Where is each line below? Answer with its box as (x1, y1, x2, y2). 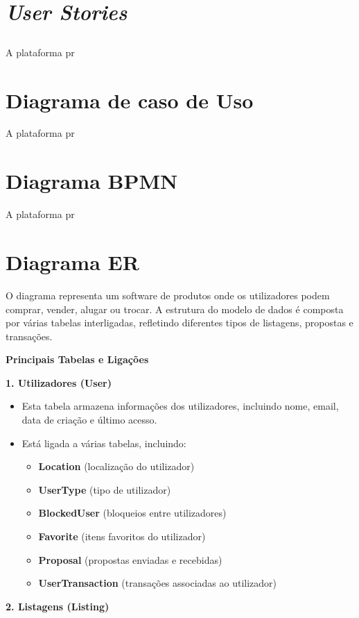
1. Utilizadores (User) (6, 375, 112, 390)
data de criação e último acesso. (21, 412, 157, 427)
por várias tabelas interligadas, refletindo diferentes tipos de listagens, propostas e (6, 315, 353, 330)
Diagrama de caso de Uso (6, 85, 254, 114)
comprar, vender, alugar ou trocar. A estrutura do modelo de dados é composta (6, 301, 344, 316)
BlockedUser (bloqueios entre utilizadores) (38, 506, 227, 520)
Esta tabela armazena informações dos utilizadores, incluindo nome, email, (21, 399, 339, 413)
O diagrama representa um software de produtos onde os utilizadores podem (6, 287, 330, 302)
